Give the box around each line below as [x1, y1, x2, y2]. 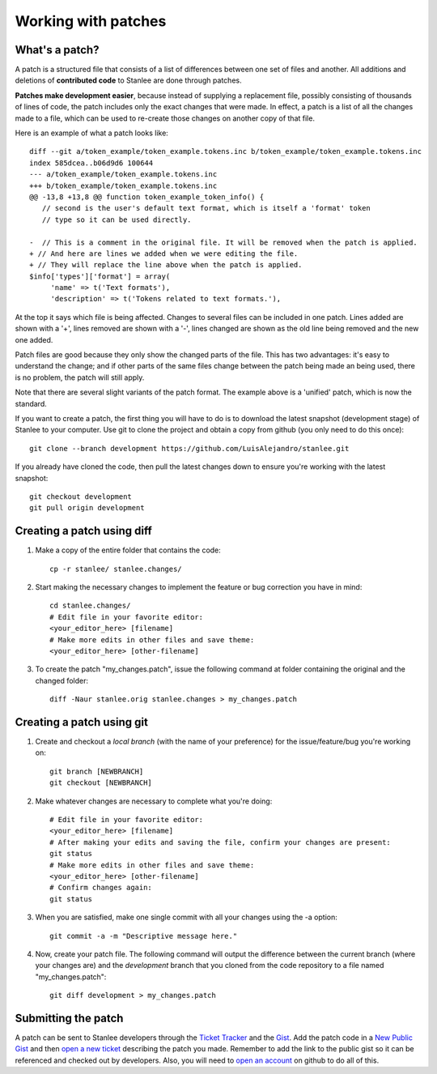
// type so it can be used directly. [41, 215, 192, 224]
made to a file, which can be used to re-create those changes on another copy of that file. [15, 113, 316, 123]
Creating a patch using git [15, 715, 149, 729]
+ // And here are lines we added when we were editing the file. [29, 249, 299, 258]
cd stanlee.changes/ [49, 601, 131, 611]
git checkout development [29, 492, 133, 501]
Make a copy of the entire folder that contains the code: [35, 545, 222, 555]
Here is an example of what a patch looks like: [15, 128, 169, 138]
